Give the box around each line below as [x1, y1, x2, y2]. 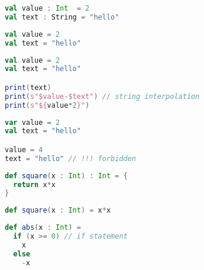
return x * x [13, 180, 56, 189]
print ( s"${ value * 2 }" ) [5, 101, 90, 110]
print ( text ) [5, 83, 51, 92]
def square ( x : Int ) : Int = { [5, 171, 128, 180]
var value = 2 [5, 118, 60, 127]
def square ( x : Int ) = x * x [5, 206, 111, 215]
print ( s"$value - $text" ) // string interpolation [5, 92, 200, 101]
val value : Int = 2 [5, 4, 90, 12]
